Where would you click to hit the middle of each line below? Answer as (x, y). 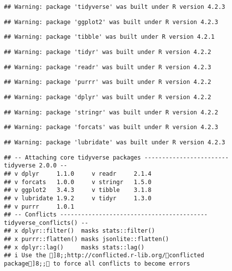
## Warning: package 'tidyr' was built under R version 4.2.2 (108, 52)
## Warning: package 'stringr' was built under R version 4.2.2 (111, 112)
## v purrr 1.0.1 (39, 206)
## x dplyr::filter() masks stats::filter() (79, 231)
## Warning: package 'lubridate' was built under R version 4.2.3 (115, 142)
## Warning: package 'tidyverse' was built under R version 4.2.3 (115, 7)
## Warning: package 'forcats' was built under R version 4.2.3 (111, 127)
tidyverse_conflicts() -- (46, 223)
